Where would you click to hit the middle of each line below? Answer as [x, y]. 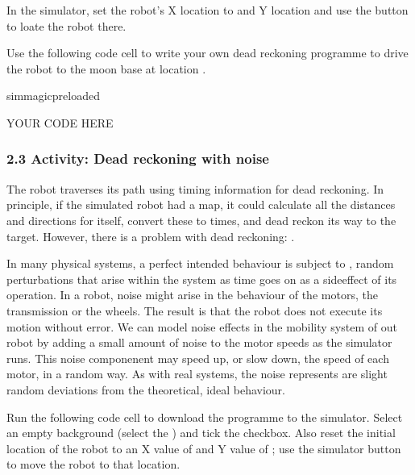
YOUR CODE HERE [60, 122]
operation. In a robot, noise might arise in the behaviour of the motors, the [192, 295]
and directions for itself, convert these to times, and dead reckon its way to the [201, 220]
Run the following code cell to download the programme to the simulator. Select [205, 417]
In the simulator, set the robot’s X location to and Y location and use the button [207, 10]
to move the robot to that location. [93, 464]
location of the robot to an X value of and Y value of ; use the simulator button [204, 448]
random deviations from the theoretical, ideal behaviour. [146, 389]
